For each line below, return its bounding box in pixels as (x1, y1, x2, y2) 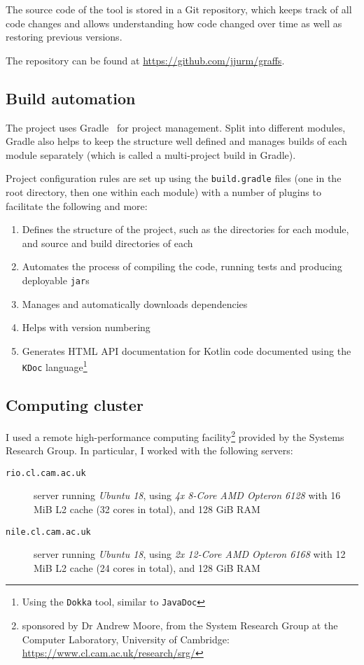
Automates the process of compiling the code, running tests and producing (22, 259, 342, 274)
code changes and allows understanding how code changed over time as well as (6, 15, 342, 30)
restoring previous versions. (6, 29, 122, 44)
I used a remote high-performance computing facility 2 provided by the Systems (6, 427, 344, 444)
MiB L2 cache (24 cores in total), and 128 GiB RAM (34, 560, 260, 575)
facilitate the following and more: (6, 198, 148, 213)
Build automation (6, 87, 136, 108)
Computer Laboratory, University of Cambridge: (22, 631, 230, 646)
